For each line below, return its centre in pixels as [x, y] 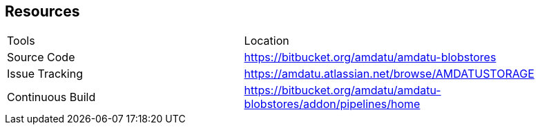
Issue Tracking [45, 74]
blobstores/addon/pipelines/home [332, 104]
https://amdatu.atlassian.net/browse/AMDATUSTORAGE [389, 74]
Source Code [41, 57]
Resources [42, 11]
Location [267, 41]
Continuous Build [51, 97]
